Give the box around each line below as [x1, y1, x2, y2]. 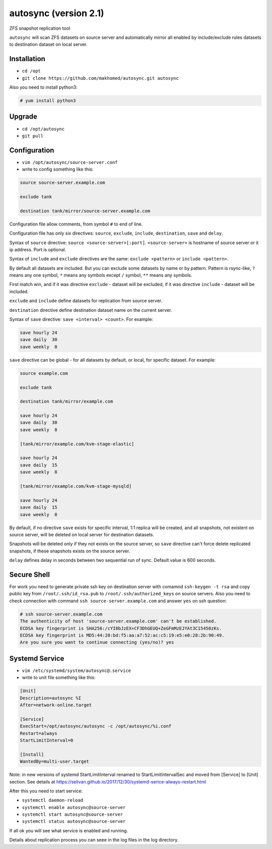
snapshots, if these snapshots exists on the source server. [9, 548, 130, 554]
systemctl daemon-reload [22, 798, 83, 803]
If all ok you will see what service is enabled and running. [9, 827, 128, 833]
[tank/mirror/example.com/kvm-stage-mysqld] [20, 483, 132, 489]
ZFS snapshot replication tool [9, 25, 71, 31]
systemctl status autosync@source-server [22, 819, 126, 824]
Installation [9, 54, 45, 63]
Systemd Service [9, 654, 64, 663]
